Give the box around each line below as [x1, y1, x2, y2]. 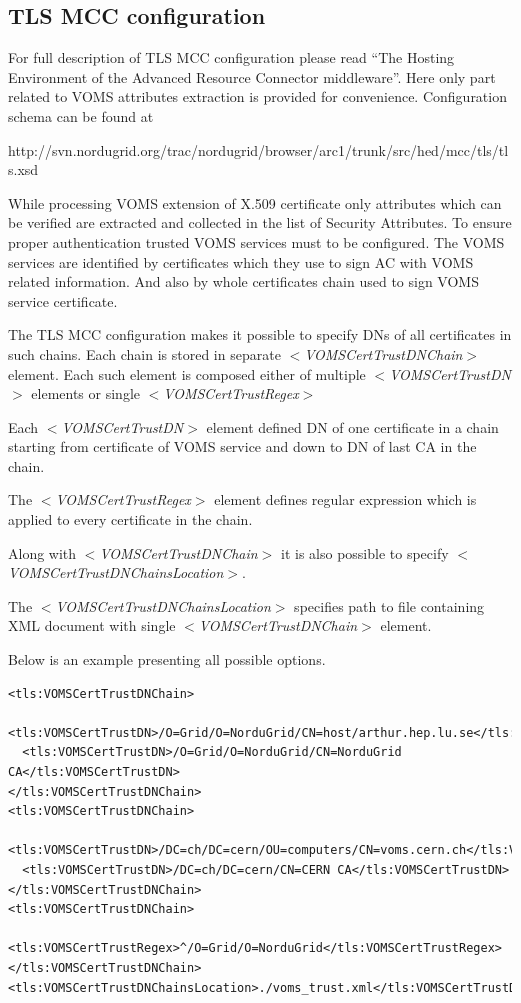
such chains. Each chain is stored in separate [8, 343, 281, 364]
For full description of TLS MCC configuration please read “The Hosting [8, 47, 455, 68]
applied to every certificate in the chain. [8, 509, 253, 530]
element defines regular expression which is [214, 489, 477, 510]
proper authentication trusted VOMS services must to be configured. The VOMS [8, 231, 505, 252]
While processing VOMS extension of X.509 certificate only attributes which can [8, 192, 502, 213]
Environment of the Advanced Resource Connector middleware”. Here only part [8, 66, 496, 87]
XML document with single [8, 615, 176, 636]
